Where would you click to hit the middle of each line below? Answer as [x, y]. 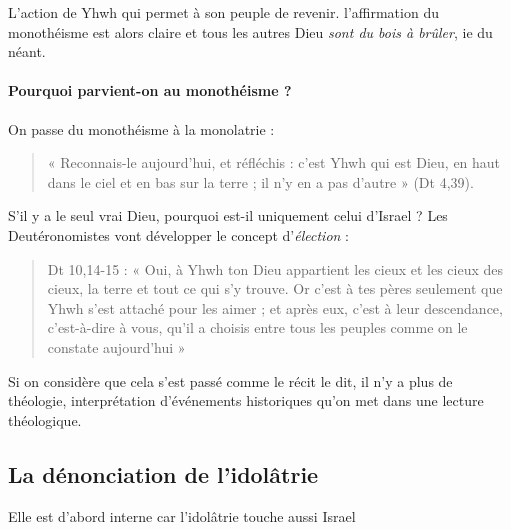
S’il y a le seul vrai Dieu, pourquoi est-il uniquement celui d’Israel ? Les [228, 215]
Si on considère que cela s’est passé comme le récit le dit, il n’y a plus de [230, 380]
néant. [27, 51]
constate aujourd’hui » [116, 346]
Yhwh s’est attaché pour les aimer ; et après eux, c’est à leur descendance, [275, 307]
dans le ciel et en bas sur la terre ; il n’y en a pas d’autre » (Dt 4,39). [260, 181]
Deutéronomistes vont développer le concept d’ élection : [178, 234]
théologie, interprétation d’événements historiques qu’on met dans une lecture [246, 400]
